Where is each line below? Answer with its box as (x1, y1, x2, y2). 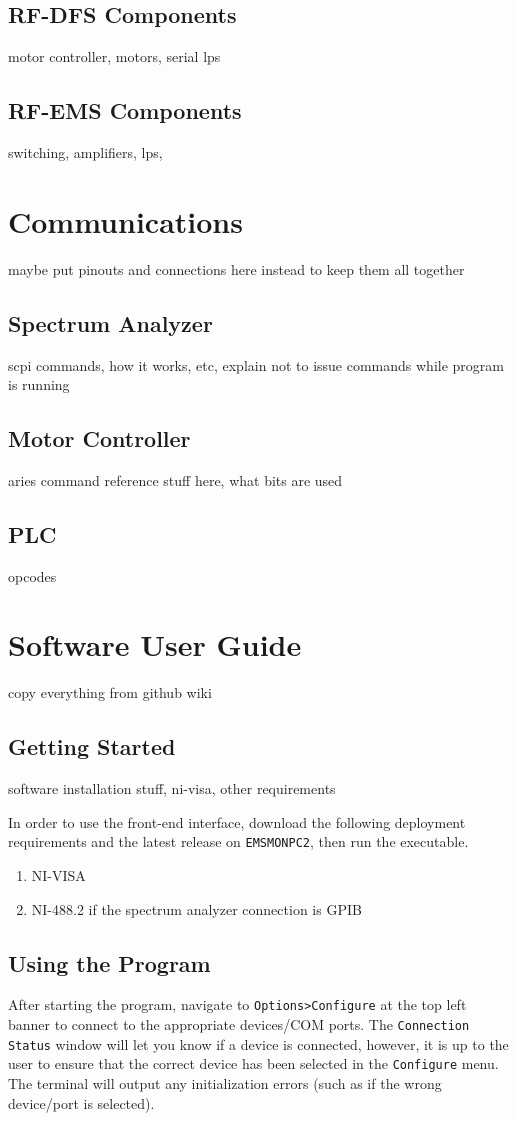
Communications (8, 200, 243, 241)
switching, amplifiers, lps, (8, 142, 163, 162)
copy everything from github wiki (8, 682, 212, 703)
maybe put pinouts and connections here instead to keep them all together (8, 258, 465, 279)
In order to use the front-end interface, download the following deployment (8, 811, 466, 832)
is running (8, 374, 70, 395)
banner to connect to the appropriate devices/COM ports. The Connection (8, 1014, 470, 1035)
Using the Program (8, 947, 211, 978)
